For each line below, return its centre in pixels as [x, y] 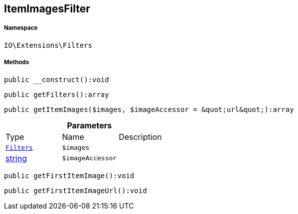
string [16, 158]
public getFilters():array [57, 94]
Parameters [89, 125]
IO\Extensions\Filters [48, 45]
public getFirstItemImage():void [69, 175]
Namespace [21, 28]
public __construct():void [57, 79]
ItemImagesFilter [47, 9]
